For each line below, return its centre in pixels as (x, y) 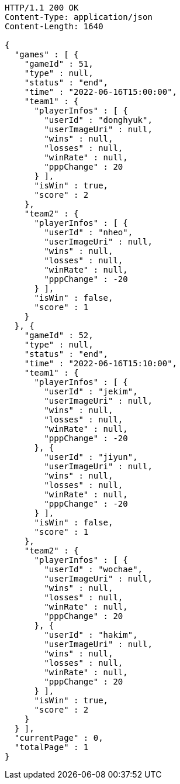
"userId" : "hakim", (91, 635)
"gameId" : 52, (59, 335)
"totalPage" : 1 (51, 747)
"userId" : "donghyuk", (98, 120)
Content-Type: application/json (79, 17)
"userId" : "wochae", (94, 569)
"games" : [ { (46, 54)
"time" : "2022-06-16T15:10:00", (101, 363)
